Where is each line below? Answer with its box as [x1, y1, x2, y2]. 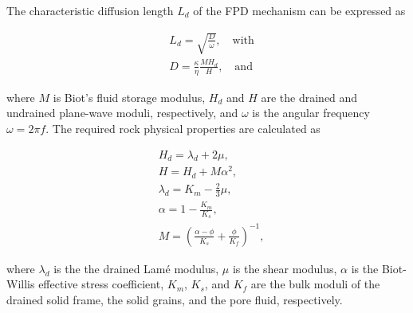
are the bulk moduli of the [250, 276, 380, 292]
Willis [6, 276, 35, 292]
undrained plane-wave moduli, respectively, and [6, 104, 238, 121]
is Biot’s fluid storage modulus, [53, 88, 206, 105]
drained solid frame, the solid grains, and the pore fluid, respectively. [6, 291, 343, 307]
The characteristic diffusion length [6, 2, 174, 18]
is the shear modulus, [232, 260, 337, 276]
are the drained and [261, 88, 358, 105]
